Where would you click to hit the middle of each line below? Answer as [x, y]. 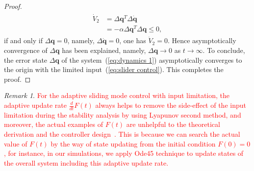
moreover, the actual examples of [53, 124]
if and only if [23, 40]
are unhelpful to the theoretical [173, 124]
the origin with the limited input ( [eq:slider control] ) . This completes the [114, 69]
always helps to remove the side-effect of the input [171, 105]
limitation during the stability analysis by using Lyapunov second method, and [123, 114]
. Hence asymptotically [202, 40]
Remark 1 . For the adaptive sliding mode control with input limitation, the [117, 95]
